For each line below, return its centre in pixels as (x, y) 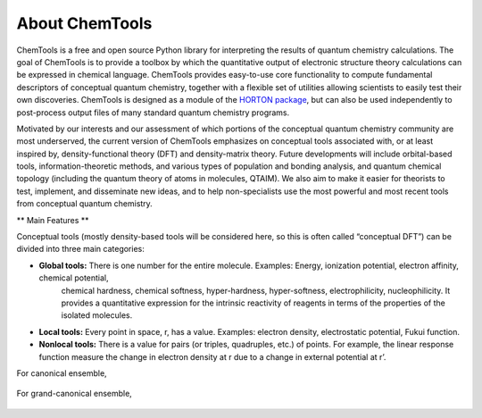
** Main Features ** (53, 220)
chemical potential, (74, 278)
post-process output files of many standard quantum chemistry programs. (153, 113)
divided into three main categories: (80, 249)
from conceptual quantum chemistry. (85, 204)
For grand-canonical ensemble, (75, 394)
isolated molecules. (97, 315)
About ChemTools (84, 23)
